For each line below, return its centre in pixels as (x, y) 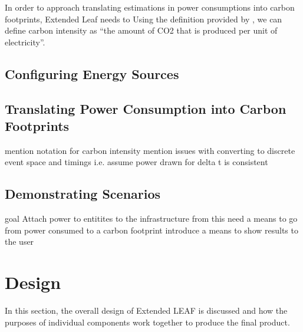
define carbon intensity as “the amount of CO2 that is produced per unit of (141, 30)
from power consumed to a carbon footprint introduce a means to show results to (151, 230)
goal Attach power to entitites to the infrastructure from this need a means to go (151, 218)
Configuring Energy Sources (92, 73)
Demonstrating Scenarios (83, 194)
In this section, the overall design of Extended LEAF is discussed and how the (146, 310)
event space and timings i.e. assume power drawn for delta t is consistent (136, 162)
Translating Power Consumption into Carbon (146, 108)
